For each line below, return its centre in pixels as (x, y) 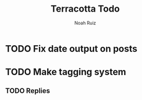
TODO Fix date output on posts (72, 48)
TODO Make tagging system (66, 72)
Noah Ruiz (85, 23)
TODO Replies (28, 91)
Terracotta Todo (85, 9)
